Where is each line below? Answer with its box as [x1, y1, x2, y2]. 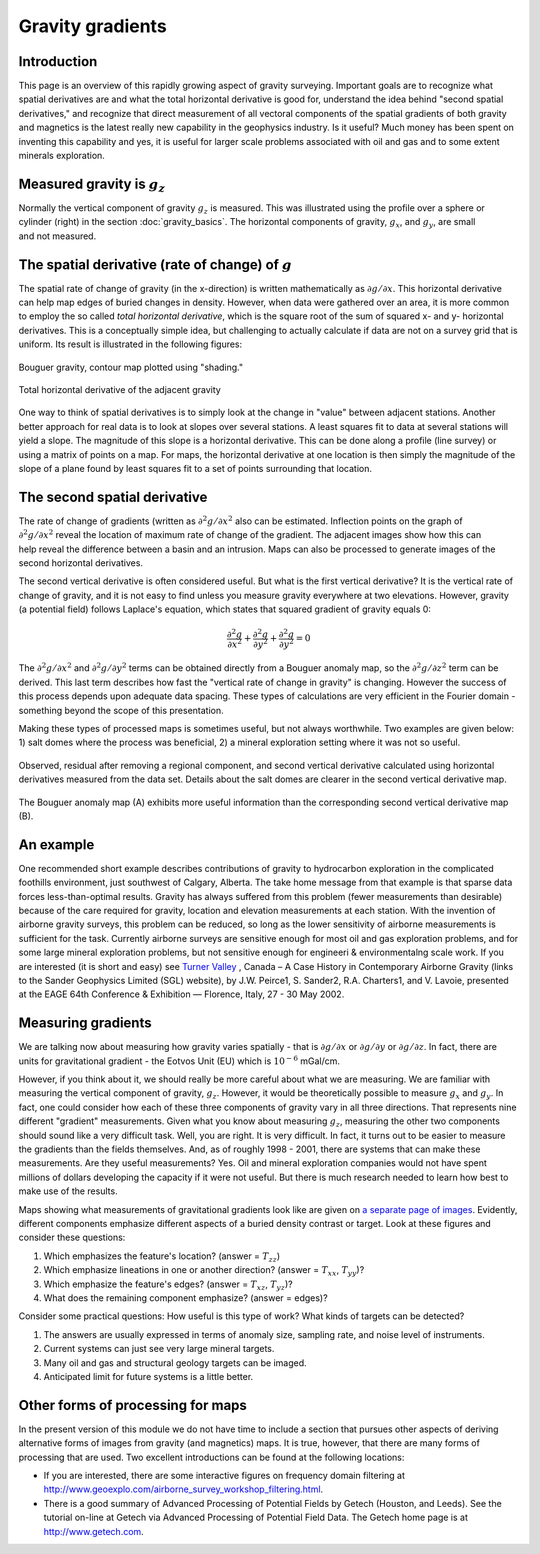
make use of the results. [18, 1185, 119, 1197]
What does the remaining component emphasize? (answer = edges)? [43, 1291, 329, 1304]
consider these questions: [18, 1231, 126, 1244]
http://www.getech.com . [43, 1525, 144, 1537]
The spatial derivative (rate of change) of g [18, 256, 292, 273]
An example [18, 836, 95, 853]
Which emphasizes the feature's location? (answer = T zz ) [43, 1250, 281, 1264]
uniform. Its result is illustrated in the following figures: [18, 338, 243, 350]
